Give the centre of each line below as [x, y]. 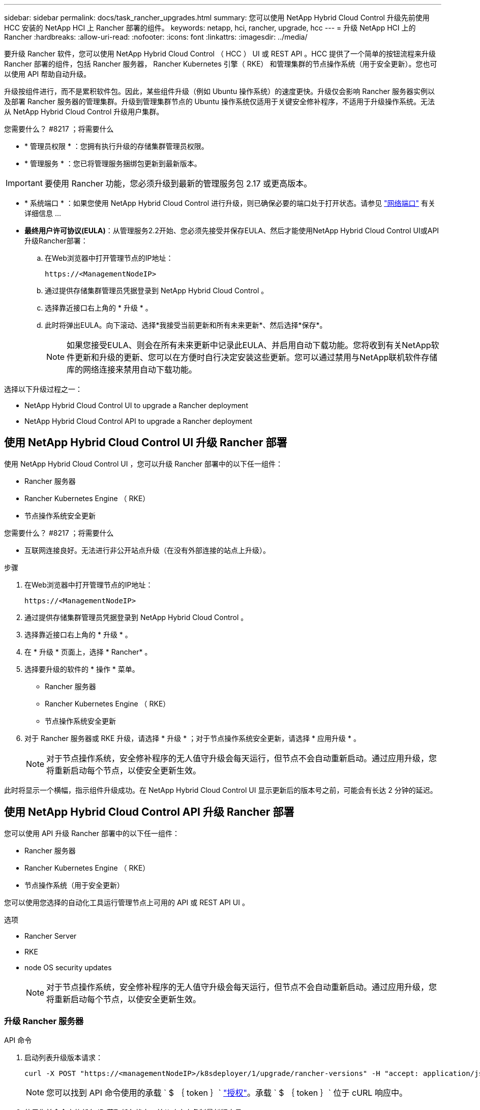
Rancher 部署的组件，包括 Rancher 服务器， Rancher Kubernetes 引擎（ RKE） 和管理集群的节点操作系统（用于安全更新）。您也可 [221, 64]
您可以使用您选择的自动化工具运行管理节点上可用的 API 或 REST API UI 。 [127, 902]
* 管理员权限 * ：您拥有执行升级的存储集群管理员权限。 [116, 146]
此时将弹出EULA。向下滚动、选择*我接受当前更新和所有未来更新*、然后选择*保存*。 [186, 325]
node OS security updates [68, 967]
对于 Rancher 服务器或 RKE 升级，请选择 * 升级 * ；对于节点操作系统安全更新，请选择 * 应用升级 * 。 [192, 738]
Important [24, 183]
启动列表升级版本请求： [64, 1058]
